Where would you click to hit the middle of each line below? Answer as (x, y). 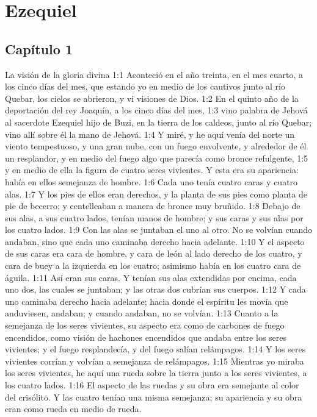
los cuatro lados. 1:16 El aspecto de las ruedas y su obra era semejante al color (152, 385)
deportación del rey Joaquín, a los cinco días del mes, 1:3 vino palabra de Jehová (156, 110)
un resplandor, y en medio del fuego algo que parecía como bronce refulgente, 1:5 (157, 158)
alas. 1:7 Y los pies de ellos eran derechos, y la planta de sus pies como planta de (156, 194)
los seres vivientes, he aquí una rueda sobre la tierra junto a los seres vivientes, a (156, 373)
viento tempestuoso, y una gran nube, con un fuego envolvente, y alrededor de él (156, 146)
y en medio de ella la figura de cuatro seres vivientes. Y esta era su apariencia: (152, 170)
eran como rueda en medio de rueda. (73, 409)
